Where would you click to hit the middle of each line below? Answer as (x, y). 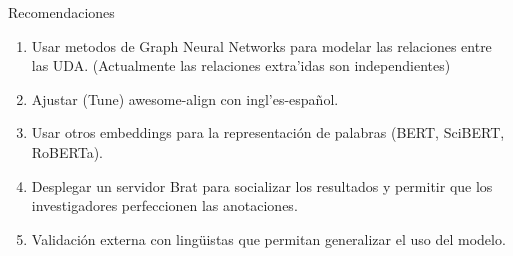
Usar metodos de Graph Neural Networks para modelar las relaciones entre (261, 45)
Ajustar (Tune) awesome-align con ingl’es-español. (185, 98)
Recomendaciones (61, 12)
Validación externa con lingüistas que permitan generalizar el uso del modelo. (268, 238)
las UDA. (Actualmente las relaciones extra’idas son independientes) (241, 65)
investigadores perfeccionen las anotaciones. (164, 205)
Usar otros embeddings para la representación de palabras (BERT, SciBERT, (268, 132)
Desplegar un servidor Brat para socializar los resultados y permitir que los (262, 185)
